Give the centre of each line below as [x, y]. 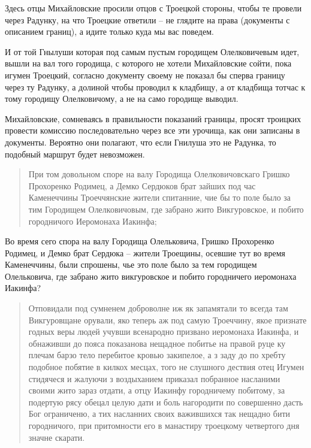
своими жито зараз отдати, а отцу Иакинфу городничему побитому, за [157, 390]
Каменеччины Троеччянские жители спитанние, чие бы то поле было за [160, 197]
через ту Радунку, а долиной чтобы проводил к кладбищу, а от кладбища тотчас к [155, 87]
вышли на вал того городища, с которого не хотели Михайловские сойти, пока [148, 63]
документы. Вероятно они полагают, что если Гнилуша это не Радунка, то [141, 142]
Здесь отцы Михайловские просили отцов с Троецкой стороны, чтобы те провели [153, 8]
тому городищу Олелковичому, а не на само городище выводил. [122, 99]
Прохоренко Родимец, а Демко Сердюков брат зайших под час [142, 185]
